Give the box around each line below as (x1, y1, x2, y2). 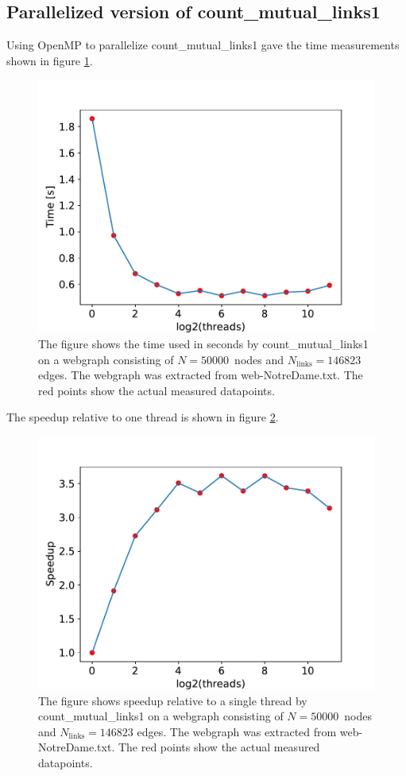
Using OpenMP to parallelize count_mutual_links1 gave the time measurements (6, 37, 400, 53)
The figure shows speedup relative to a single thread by (38, 692, 307, 708)
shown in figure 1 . (6, 52, 93, 68)
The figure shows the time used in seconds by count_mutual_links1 (38, 335, 369, 351)
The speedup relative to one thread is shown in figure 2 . (6, 409, 279, 425)
